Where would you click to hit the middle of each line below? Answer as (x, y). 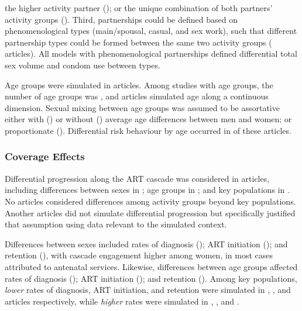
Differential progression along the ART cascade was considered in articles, (137, 178)
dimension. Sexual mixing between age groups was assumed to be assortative (142, 107)
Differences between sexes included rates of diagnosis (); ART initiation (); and (146, 243)
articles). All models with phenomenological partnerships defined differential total (151, 53)
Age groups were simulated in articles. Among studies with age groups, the (139, 84)
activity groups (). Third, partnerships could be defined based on (121, 19)
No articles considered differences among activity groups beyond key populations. (150, 201)
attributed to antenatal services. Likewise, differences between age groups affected (151, 266)
